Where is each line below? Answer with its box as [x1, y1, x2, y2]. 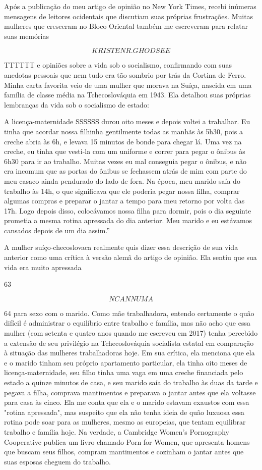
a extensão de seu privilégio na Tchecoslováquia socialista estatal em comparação [4, 337, 254, 348]
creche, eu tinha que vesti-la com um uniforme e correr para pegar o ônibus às [4, 146, 245, 156]
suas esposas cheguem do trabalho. [4, 456, 111, 466]
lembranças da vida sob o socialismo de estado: [4, 99, 149, 110]
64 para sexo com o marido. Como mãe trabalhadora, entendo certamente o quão [4, 307, 254, 318]
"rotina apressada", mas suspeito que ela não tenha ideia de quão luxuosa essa [4, 406, 245, 417]
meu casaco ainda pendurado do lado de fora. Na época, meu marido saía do [4, 175, 240, 186]
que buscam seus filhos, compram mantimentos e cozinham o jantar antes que [4, 446, 244, 457]
